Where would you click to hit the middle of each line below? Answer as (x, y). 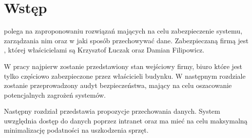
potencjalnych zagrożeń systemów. (55, 95)
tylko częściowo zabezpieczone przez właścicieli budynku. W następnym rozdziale (125, 76)
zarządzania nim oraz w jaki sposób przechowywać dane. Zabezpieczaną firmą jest (126, 40)
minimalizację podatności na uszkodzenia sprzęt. (76, 130)
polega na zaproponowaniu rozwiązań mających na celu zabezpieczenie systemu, (123, 31)
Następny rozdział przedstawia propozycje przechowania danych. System (112, 111)
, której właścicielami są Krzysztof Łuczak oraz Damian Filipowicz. (104, 50)
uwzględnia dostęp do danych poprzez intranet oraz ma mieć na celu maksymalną (126, 120)
